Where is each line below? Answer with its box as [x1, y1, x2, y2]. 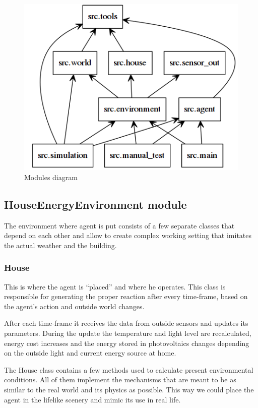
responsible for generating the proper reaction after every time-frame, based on [4, 291, 248, 302]
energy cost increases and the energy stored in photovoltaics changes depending [4, 337, 249, 348]
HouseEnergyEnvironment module [4, 196, 187, 212]
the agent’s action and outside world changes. [4, 301, 145, 311]
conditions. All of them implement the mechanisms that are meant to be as [4, 374, 236, 385]
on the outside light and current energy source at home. [4, 347, 176, 358]
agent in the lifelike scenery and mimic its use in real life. [4, 394, 181, 404]
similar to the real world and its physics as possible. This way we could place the [4, 384, 254, 394]
